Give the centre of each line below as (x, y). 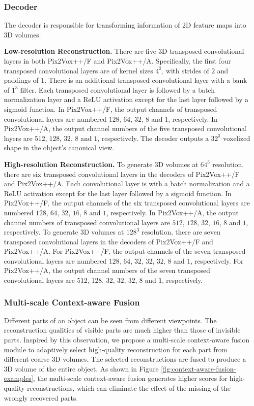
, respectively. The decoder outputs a (153, 138)
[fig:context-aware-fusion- (198, 368)
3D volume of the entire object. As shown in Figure (81, 368)
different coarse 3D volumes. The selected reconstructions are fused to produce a (125, 359)
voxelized (237, 138)
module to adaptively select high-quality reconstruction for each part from (116, 349)
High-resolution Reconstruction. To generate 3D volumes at (101, 164)
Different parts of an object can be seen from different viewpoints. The (110, 320)
